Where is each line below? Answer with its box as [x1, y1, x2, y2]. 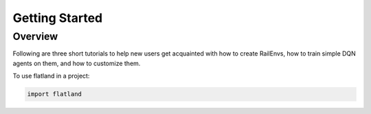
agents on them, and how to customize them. [12, 59, 141, 67]
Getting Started [12, 10, 103, 25]
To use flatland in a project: [12, 72, 90, 80]
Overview [12, 30, 58, 43]
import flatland [27, 90, 82, 98]
